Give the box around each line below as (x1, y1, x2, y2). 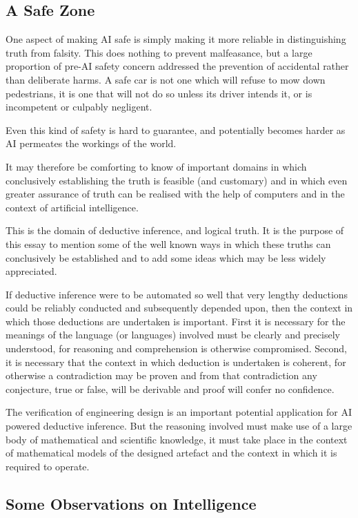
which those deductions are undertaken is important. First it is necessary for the (6, 314, 346, 328)
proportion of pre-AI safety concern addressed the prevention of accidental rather (6, 59, 349, 73)
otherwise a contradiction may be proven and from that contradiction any (6, 368, 317, 383)
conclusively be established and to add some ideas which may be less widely (6, 250, 326, 265)
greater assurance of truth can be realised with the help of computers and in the (6, 186, 345, 201)
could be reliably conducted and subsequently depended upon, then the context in (6, 300, 353, 315)
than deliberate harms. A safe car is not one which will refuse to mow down (6, 72, 326, 86)
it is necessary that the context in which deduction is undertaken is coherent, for (6, 354, 346, 369)
